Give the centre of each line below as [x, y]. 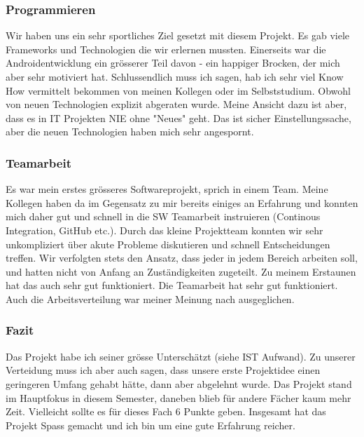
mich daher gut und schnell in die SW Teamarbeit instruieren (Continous [163, 216]
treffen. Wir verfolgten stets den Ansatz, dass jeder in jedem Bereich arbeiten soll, [182, 258]
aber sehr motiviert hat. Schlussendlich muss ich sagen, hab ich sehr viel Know [175, 76]
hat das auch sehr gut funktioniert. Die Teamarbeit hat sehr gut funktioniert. [172, 285]
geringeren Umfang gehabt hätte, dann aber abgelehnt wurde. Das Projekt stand [179, 383]
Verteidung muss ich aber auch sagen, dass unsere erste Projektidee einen [163, 370]
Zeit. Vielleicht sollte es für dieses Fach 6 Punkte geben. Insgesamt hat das [166, 411]
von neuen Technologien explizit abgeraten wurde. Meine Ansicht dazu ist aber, [176, 104]
